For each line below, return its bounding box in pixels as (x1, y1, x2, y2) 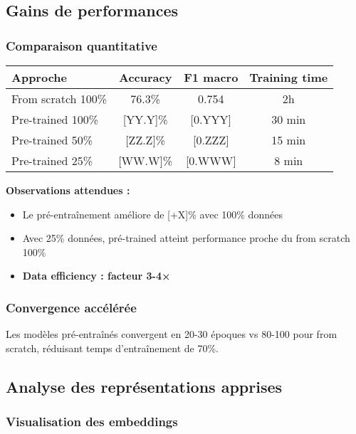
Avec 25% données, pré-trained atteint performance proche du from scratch (22, 231, 350, 245)
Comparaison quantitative (6, 36, 157, 54)
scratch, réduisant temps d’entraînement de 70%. (6, 340, 219, 355)
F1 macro (184, 69, 239, 85)
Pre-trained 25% (11, 152, 93, 169)
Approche (11, 69, 67, 85)
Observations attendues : (6, 183, 130, 197)
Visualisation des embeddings (6, 413, 178, 430)
